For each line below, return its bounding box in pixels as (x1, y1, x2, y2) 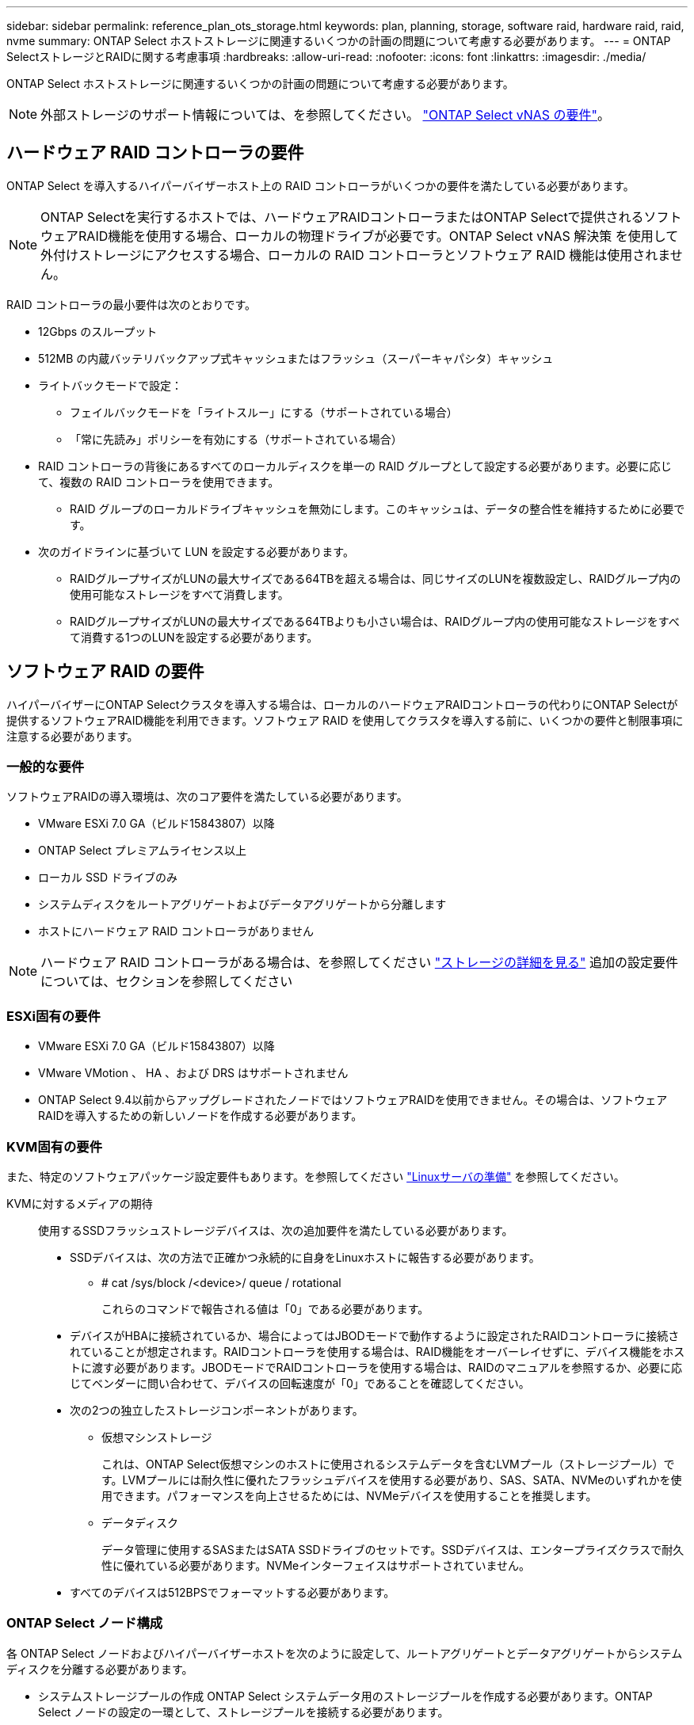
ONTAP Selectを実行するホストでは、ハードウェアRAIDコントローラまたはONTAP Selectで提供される (40, 208, 644, 225)
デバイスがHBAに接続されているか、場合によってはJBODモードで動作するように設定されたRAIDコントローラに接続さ (70, 1328, 680, 1342)
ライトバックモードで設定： (38, 378, 182, 392)
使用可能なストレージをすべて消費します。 (70, 587, 289, 601)
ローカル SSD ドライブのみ (38, 870, 177, 885)
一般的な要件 (6, 759, 85, 775)
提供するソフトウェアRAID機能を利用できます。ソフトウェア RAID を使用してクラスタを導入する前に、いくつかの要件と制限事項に (6, 713, 684, 727)
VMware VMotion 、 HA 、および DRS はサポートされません (38, 1066, 349, 1080)
